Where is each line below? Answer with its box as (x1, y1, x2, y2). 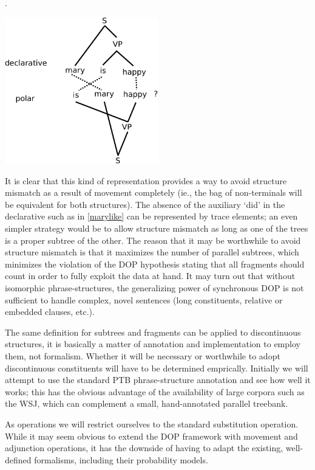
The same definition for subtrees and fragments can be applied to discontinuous (5, 325, 301, 338)
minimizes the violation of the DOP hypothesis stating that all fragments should (5, 257, 305, 270)
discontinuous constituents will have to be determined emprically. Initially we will (5, 361, 308, 374)
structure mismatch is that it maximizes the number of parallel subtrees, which (5, 246, 299, 258)
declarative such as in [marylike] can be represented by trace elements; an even (5, 210, 298, 223)
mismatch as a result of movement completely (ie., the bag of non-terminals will (5, 186, 302, 199)
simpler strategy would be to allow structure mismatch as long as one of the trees (5, 222, 308, 234)
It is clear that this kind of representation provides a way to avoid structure (5, 174, 287, 187)
